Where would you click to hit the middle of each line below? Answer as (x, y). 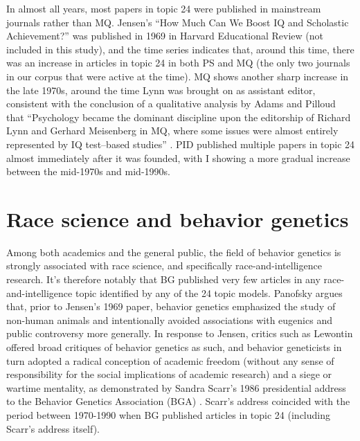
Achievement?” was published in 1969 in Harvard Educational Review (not (165, 36)
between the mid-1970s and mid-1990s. (88, 171)
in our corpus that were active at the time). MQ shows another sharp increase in (178, 76)
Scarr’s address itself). (53, 428)
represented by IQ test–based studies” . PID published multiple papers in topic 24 (181, 144)
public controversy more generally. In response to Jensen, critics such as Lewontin (180, 333)
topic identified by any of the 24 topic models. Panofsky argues (209, 292)
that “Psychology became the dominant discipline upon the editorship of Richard (179, 117)
